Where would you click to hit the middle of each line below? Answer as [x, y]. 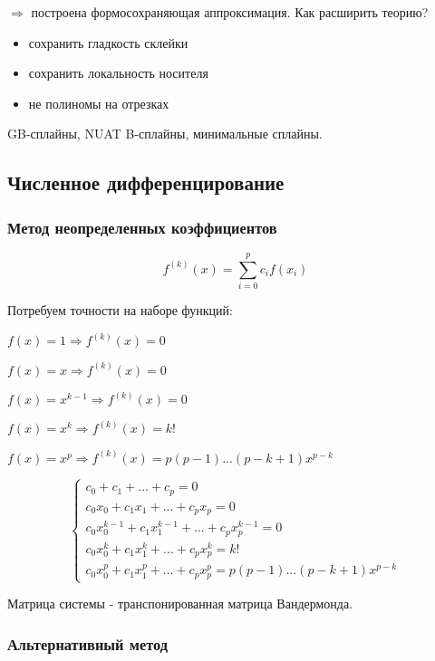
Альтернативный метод [87, 643]
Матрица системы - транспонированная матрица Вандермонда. [180, 604]
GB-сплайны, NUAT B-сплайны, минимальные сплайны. [165, 134]
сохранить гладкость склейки [108, 42]
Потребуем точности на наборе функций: [120, 310]
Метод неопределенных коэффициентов [142, 227]
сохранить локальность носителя [118, 73]
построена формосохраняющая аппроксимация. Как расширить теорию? [230, 12]
